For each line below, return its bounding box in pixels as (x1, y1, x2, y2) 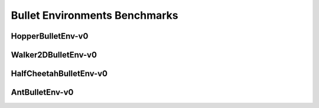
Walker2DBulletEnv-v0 (11, 50, 97, 60)
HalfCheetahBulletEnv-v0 (11, 69, 108, 79)
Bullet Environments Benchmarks (11, 9, 178, 22)
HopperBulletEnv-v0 (11, 31, 89, 41)
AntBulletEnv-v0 (11, 87, 74, 97)
